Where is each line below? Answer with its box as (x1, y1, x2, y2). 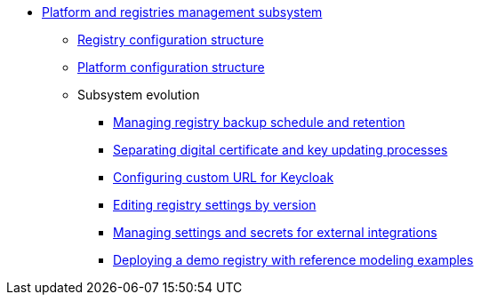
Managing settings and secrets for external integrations (113, 225, 437, 240)
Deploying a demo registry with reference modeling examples (113, 252, 474, 267)
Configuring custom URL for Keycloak (113, 170, 334, 185)
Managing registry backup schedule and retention (113, 115, 405, 130)
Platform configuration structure (77, 60, 265, 75)
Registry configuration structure (77, 32, 264, 47)
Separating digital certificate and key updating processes (113, 142, 448, 157)
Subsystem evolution (77, 87, 200, 102)
